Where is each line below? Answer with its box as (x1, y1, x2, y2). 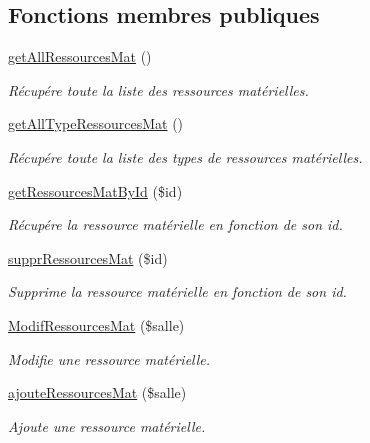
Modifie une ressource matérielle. (8, 348, 211, 369)
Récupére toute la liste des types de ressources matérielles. (8, 146, 363, 167)
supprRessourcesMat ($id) (8, 247, 168, 268)
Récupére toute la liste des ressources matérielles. (8, 79, 309, 100)
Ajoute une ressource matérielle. (8, 415, 206, 436)
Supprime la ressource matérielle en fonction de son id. (8, 281, 347, 302)
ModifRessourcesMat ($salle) (8, 314, 185, 335)
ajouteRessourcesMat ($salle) (8, 382, 187, 403)
